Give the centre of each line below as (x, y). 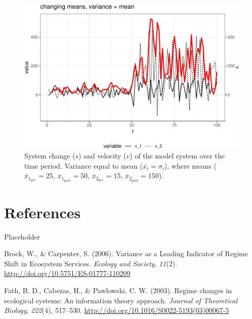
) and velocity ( (102, 156)
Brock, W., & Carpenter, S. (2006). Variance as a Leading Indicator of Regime (126, 253)
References (43, 212)
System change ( (50, 156)
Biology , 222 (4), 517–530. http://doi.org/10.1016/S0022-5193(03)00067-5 (117, 310)
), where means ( (190, 165)
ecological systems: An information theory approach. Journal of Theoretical (121, 300)
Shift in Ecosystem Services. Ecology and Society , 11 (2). (91, 263)
